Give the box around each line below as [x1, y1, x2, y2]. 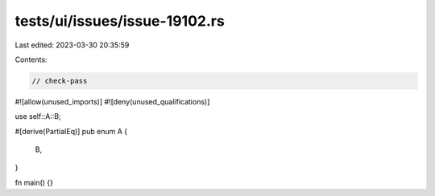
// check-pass [31, 76, 88, 85]
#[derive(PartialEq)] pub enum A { [14, 126, 128, 136]
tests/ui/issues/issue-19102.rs [14, 12, 225, 30]
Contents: [14, 55, 48, 64]
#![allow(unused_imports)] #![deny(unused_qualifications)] [14, 96, 210, 106]
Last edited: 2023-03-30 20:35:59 [14, 40, 130, 50]
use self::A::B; [14, 112, 62, 121]
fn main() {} [14, 178, 54, 187]
